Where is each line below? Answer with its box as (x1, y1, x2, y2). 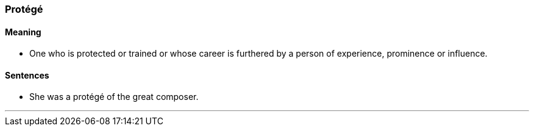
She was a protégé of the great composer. (29, 91, 199, 102)
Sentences (5, 69, 49, 80)
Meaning (5, 26, 41, 37)
